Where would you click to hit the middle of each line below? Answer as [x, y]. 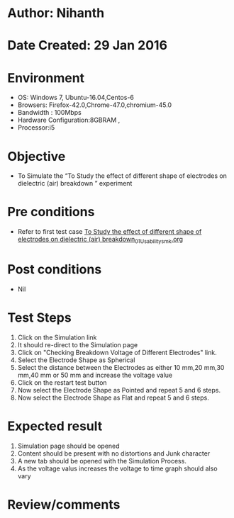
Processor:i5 [36, 128]
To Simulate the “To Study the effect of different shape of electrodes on [122, 176]
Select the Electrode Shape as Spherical [76, 360]
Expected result [55, 426]
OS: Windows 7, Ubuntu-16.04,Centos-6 [76, 98]
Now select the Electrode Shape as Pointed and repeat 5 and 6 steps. [119, 390]
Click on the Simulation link [57, 337]
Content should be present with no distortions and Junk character [114, 453]
